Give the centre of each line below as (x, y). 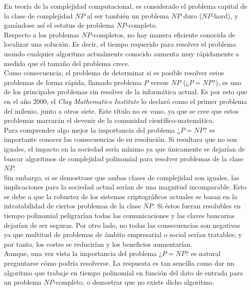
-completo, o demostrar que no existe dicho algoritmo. (134, 282)
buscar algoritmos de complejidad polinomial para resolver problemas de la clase (124, 158)
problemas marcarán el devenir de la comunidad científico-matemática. (109, 120)
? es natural (203, 253)
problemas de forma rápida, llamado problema (73, 82)
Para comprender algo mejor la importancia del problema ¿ (92, 129)
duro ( (193, 15)
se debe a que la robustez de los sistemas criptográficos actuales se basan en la (121, 196)
